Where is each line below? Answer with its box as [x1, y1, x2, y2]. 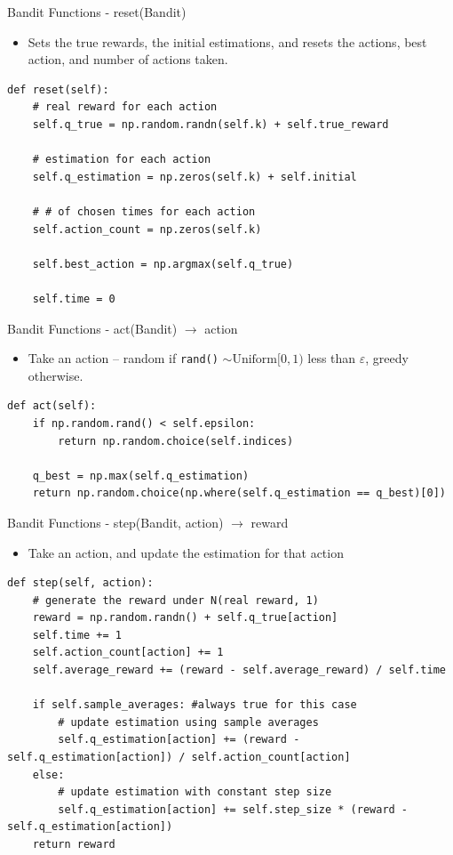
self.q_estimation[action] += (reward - [58, 733, 300, 746]
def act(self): [7, 399, 97, 413]
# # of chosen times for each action [32, 205, 256, 218]
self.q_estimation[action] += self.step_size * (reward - [58, 803, 409, 816]
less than [307, 349, 356, 367]
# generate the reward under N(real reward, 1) [32, 593, 319, 607]
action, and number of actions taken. [28, 50, 228, 69]
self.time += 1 [32, 628, 122, 641]
